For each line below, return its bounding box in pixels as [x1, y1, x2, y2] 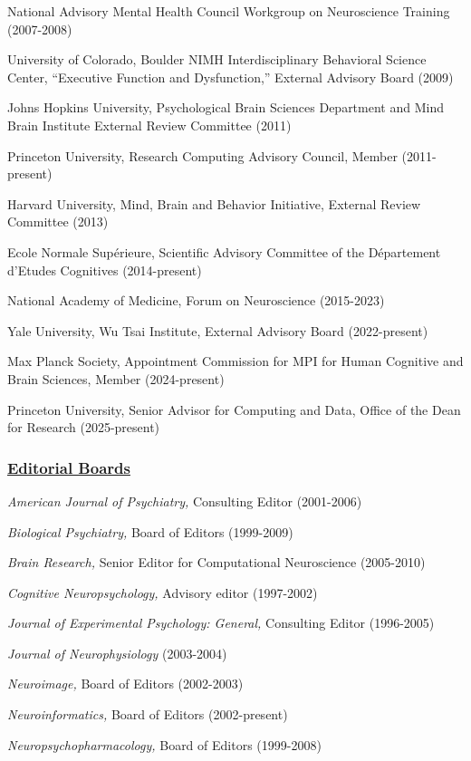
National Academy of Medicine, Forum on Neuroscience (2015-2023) [7, 291, 385, 310]
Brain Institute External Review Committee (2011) [7, 115, 292, 134]
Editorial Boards [7, 456, 130, 478]
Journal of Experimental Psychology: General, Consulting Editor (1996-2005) [7, 613, 435, 632]
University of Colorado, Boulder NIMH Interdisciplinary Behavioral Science [7, 50, 427, 69]
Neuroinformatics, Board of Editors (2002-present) [7, 705, 288, 724]
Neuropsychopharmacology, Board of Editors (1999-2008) [7, 735, 322, 754]
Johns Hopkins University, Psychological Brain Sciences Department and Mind [7, 98, 444, 117]
